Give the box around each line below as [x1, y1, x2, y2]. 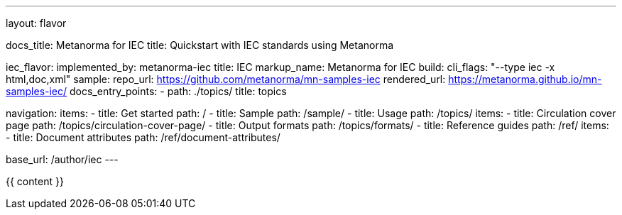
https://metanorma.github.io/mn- [448, 73, 602, 85]
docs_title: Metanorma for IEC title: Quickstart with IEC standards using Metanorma [6, 39, 394, 51]
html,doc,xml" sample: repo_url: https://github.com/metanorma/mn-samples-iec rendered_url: [6, 73, 446, 85]
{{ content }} [6, 175, 64, 187]
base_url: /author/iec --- [6, 153, 119, 165]
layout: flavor [6, 17, 67, 29]
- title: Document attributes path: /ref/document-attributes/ [6, 131, 280, 143]
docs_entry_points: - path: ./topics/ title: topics [70, 85, 287, 97]
